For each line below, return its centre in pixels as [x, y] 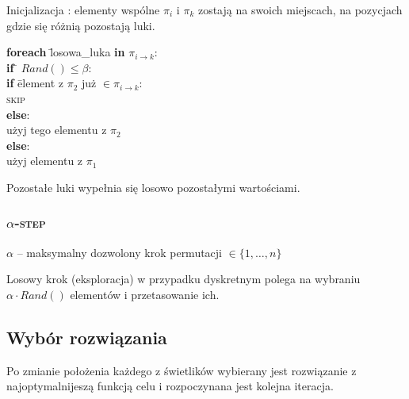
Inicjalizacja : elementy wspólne [83, 10]
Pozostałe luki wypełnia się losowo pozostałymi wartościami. [153, 187]
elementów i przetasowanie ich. [145, 294]
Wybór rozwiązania [87, 337]
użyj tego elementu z [57, 130]
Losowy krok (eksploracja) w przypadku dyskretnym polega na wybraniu [183, 279]
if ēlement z [35, 83]
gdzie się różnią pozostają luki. [81, 25]
